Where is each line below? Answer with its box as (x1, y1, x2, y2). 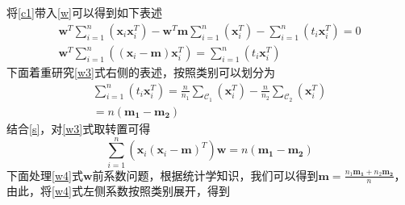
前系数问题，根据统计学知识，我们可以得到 (92, 166, 319, 183)
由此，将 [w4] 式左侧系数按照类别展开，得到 (6, 182, 230, 199)
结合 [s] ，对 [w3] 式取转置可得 (6, 119, 151, 136)
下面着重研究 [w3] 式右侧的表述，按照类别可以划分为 (6, 64, 275, 81)
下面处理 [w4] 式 (6, 166, 83, 183)
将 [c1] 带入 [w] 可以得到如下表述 (6, 4, 162, 21)
